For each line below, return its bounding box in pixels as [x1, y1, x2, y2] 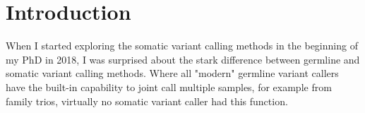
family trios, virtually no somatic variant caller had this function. [6, 93, 288, 108]
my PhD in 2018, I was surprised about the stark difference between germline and [6, 52, 360, 66]
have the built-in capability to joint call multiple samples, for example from [6, 79, 332, 94]
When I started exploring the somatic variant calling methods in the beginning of [6, 38, 358, 53]
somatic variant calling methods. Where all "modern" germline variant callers [6, 66, 339, 81]
